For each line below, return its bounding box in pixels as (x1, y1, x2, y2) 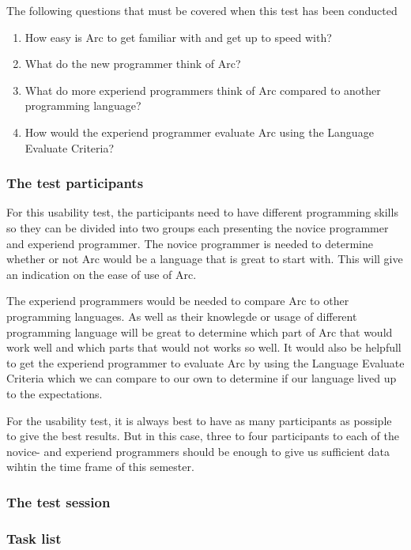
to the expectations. (6, 385, 103, 401)
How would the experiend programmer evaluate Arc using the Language (25, 123, 374, 140)
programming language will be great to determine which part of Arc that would (6, 323, 393, 340)
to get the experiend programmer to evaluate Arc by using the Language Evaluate (6, 354, 405, 371)
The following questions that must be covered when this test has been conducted (6, 2, 398, 18)
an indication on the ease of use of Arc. (6, 266, 197, 282)
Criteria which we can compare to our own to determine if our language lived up (6, 370, 397, 386)
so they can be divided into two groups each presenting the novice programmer (6, 219, 389, 235)
